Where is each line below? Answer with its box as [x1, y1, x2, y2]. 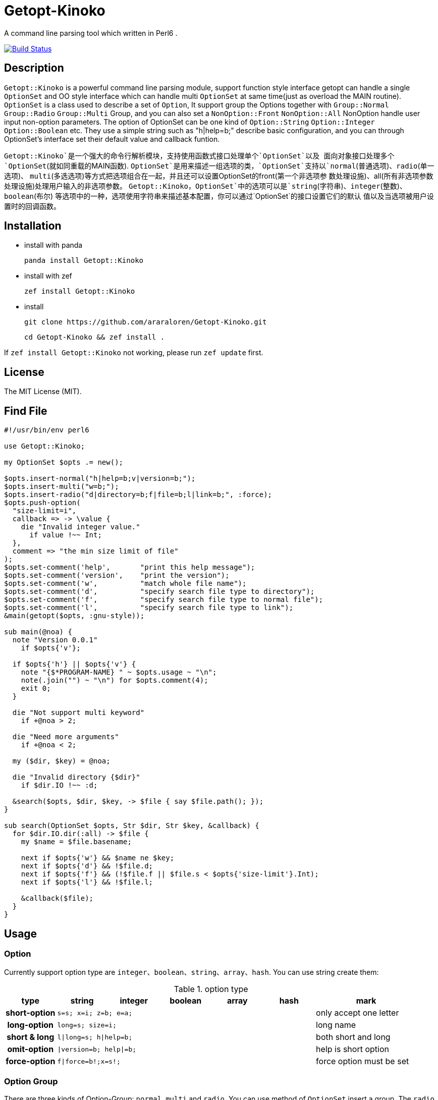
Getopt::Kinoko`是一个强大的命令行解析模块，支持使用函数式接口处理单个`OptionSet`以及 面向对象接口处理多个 [4, 151, 395, 160]
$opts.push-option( [4, 499, 81, 507]
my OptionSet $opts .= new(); [4, 458, 124, 467]
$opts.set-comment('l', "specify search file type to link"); [4, 603, 294, 612]
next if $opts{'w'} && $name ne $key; [21, 854, 175, 862]
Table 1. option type [174, 984, 248, 995]
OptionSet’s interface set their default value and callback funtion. [4, 134, 220, 143]
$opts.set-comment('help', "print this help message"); [4, 563, 255, 572]
